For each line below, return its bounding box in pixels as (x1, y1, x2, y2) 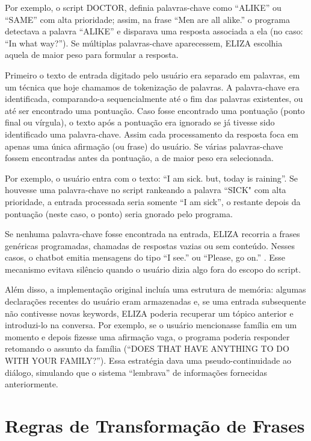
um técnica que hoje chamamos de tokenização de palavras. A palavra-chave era (5, 80, 300, 93)
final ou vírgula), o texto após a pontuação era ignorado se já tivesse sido (5, 116, 275, 128)
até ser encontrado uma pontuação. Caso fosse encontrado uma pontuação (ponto (5, 104, 305, 116)
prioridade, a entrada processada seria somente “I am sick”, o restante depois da (5, 195, 301, 208)
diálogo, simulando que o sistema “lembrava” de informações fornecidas (5, 366, 268, 378)
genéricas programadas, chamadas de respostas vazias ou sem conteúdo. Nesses (5, 239, 295, 252)
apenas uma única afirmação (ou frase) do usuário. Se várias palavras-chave (5, 139, 283, 152)
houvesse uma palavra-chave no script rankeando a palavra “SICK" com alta (5, 183, 286, 196)
